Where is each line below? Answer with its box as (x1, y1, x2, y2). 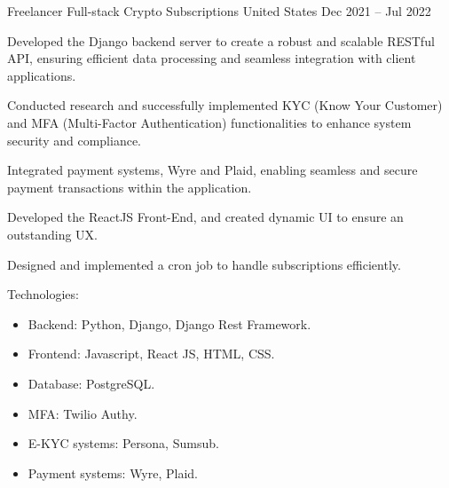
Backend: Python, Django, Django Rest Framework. (28, 314, 311, 333)
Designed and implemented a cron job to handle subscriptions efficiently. (7, 255, 401, 273)
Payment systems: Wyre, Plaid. (28, 463, 199, 482)
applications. (7, 66, 76, 84)
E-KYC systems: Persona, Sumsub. (28, 434, 219, 453)
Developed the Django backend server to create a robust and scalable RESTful (7, 31, 435, 50)
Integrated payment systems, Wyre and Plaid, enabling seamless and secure (7, 161, 418, 179)
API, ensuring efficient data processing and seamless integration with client (7, 49, 416, 67)
